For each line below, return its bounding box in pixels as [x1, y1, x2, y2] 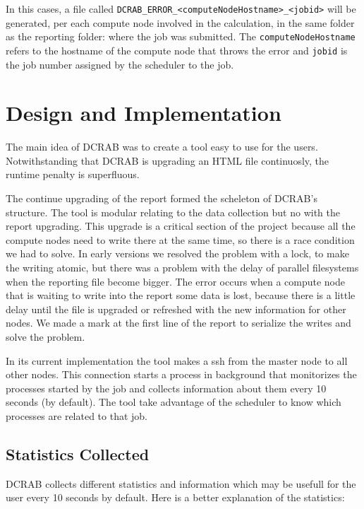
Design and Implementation [6, 98, 281, 127]
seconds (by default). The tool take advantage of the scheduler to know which [6, 394, 341, 409]
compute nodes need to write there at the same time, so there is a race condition [6, 232, 355, 247]
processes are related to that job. [6, 408, 147, 423]
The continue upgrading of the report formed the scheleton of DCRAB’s [6, 191, 317, 206]
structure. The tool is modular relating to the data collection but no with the [6, 204, 340, 219]
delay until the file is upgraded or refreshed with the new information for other [6, 301, 346, 316]
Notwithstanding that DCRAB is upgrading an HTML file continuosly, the [6, 153, 329, 168]
